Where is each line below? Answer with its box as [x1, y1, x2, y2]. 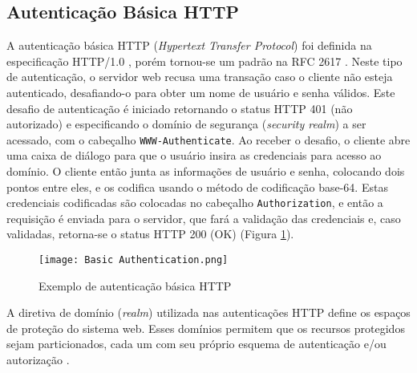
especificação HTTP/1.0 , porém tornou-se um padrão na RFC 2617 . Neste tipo [6, 52, 403, 69]
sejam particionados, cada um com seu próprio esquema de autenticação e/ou [6, 335, 387, 352]
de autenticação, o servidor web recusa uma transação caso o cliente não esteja [6, 68, 393, 85]
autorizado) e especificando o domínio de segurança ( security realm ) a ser [6, 116, 366, 132]
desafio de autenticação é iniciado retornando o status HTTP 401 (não [6, 99, 353, 116]
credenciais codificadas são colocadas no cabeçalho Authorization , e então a [6, 194, 383, 211]
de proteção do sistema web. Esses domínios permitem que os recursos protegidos [6, 319, 405, 336]
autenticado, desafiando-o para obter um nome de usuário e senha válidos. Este [6, 83, 395, 100]
